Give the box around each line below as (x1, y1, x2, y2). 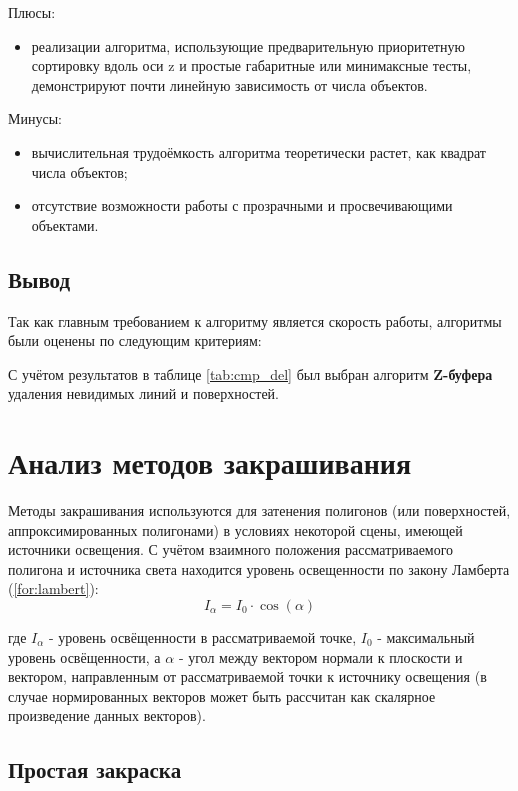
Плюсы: (8, 2, 56, 22)
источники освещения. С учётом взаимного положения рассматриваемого (8, 539, 454, 560)
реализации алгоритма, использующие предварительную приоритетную (31, 35, 465, 56)
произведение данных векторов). (8, 705, 206, 726)
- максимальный (377, 627, 475, 648)
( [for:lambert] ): (8, 578, 99, 599)
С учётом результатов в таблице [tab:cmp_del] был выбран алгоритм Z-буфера (8, 363, 493, 384)
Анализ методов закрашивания (8, 442, 412, 483)
